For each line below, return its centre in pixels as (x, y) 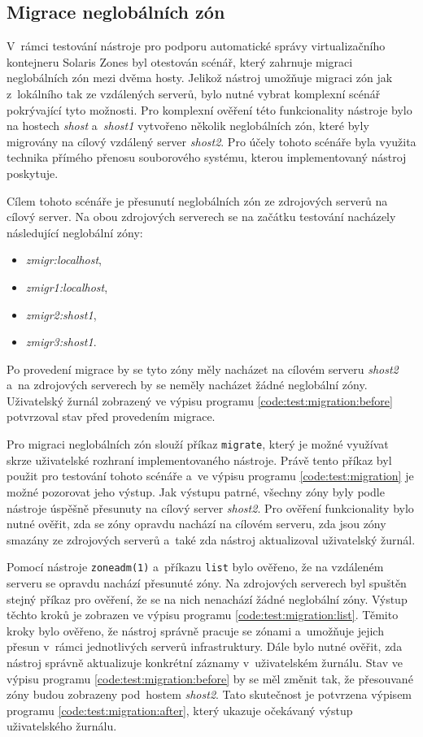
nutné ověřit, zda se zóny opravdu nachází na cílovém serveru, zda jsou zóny (196, 524)
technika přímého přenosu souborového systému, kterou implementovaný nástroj (207, 157)
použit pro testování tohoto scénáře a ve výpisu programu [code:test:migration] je (210, 476)
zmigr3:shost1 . (61, 342)
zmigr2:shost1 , (61, 314)
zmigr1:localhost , (67, 286)
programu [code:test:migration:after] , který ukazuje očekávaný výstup (180, 710)
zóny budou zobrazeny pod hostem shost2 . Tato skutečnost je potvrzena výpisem (209, 694)
